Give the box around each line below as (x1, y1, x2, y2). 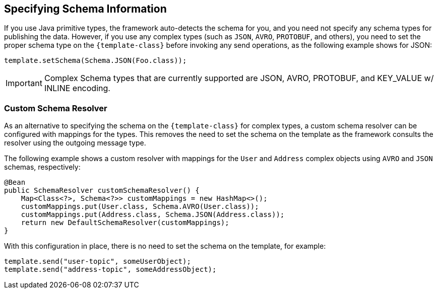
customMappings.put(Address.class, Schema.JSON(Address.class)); (21, 210, 285, 219)
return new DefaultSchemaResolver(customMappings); (21, 218, 229, 227)
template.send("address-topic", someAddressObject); (4, 265, 217, 274)
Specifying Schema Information (4, 3, 167, 15)
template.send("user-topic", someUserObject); (4, 257, 191, 266)
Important (6, 78, 42, 89)
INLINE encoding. (44, 83, 110, 94)
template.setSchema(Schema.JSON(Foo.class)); (4, 56, 187, 65)
